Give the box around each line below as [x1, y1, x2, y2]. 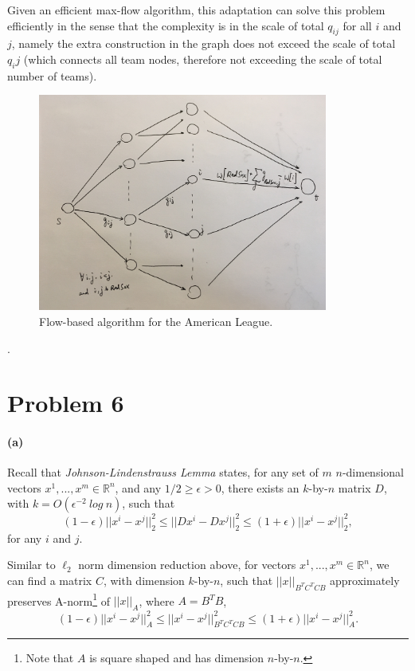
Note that [25, 649, 74, 666]
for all [343, 17, 372, 33]
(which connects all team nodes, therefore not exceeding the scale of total [23, 50, 382, 67]
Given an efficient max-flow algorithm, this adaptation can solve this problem [7, 2, 386, 18]
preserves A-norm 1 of [7, 590, 110, 609]
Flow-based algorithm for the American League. [39, 312, 273, 329]
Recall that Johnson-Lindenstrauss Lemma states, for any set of [7, 464, 319, 481]
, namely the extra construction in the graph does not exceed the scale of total [11, 35, 396, 52]
